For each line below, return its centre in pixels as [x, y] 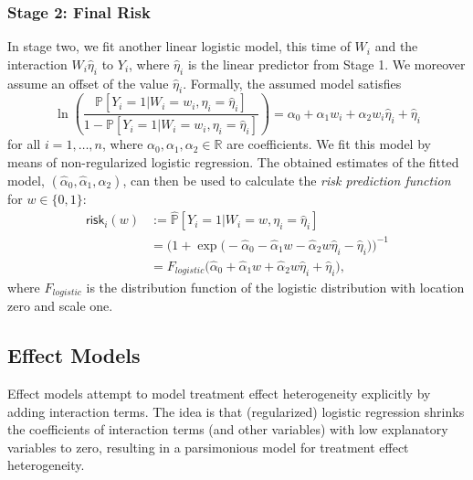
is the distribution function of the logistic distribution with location [275, 287]
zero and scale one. [60, 306]
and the [396, 46]
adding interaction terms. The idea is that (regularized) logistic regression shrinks [236, 411]
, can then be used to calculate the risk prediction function [287, 180]
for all [24, 144]
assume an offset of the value [88, 83]
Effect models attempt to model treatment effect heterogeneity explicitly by [219, 393]
